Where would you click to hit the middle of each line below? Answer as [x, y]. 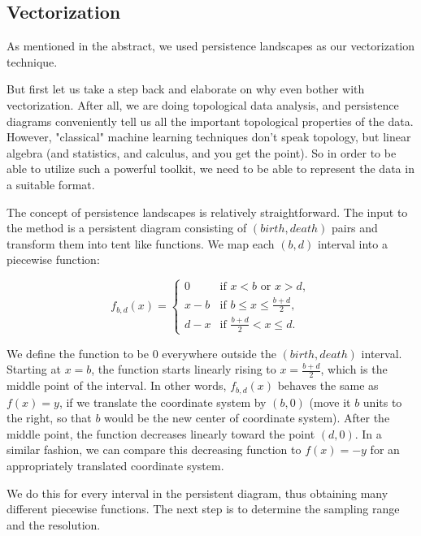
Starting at [34, 369]
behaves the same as [328, 385]
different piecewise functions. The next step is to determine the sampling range [203, 509]
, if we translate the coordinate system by [163, 402]
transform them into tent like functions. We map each [141, 243]
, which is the [354, 369]
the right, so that [49, 418]
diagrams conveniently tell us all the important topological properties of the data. [210, 121]
